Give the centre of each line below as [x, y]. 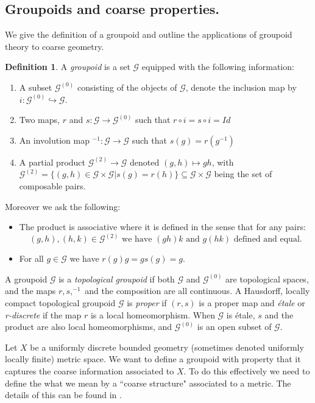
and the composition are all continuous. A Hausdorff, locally [197, 291]
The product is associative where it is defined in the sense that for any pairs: [162, 227]
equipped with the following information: [218, 67]
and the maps [30, 291]
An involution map [54, 140]
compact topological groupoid [60, 302]
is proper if [147, 302]
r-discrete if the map [43, 314]
